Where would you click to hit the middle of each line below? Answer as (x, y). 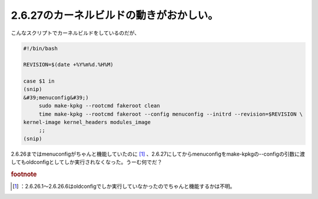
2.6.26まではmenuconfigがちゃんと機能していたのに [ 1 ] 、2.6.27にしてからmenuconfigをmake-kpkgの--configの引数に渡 (158, 154)
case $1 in (39, 81)
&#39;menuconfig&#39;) (56, 97)
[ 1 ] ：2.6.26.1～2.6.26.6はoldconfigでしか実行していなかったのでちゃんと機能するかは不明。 (124, 186)
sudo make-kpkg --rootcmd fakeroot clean (99, 106)
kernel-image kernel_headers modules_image (87, 122)
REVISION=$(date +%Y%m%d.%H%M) (69, 65)
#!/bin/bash (41, 48)
